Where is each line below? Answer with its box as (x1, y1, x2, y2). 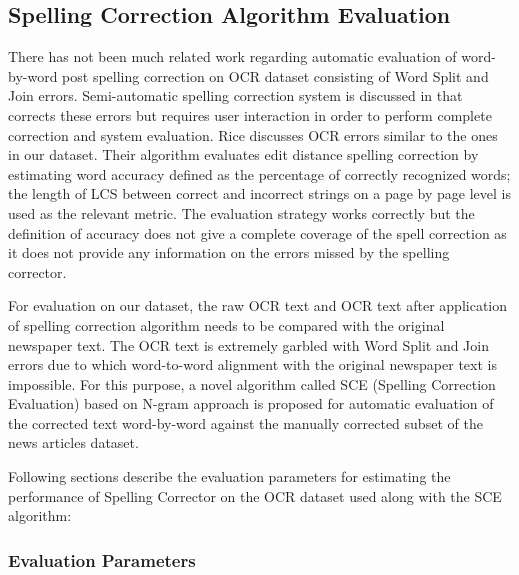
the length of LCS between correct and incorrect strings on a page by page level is (8, 183, 512, 204)
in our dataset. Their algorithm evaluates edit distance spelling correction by (8, 144, 479, 165)
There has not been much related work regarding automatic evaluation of (8, 46, 457, 67)
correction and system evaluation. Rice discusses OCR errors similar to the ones (8, 124, 498, 145)
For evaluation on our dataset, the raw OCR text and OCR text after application (8, 295, 507, 316)
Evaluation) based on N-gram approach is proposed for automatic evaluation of (8, 393, 494, 414)
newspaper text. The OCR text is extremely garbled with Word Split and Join (8, 334, 489, 355)
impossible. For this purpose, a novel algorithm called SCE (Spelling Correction (8, 373, 496, 394)
